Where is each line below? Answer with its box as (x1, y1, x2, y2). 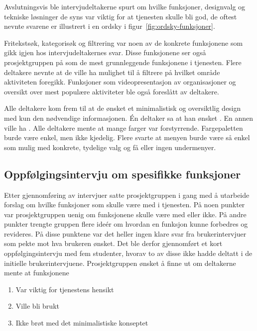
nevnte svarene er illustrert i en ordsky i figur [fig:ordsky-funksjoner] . (4, 21, 215, 31)
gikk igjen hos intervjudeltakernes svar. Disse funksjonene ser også (4, 47, 206, 58)
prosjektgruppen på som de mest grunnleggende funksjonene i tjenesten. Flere (4, 57, 242, 67)
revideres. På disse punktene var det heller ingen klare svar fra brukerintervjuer (4, 228, 247, 239)
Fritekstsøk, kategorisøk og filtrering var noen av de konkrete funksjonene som (4, 37, 243, 48)
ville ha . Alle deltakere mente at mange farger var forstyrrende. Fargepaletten (4, 122, 243, 133)
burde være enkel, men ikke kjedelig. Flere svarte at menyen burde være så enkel (4, 132, 250, 143)
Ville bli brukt (15, 301, 59, 311)
